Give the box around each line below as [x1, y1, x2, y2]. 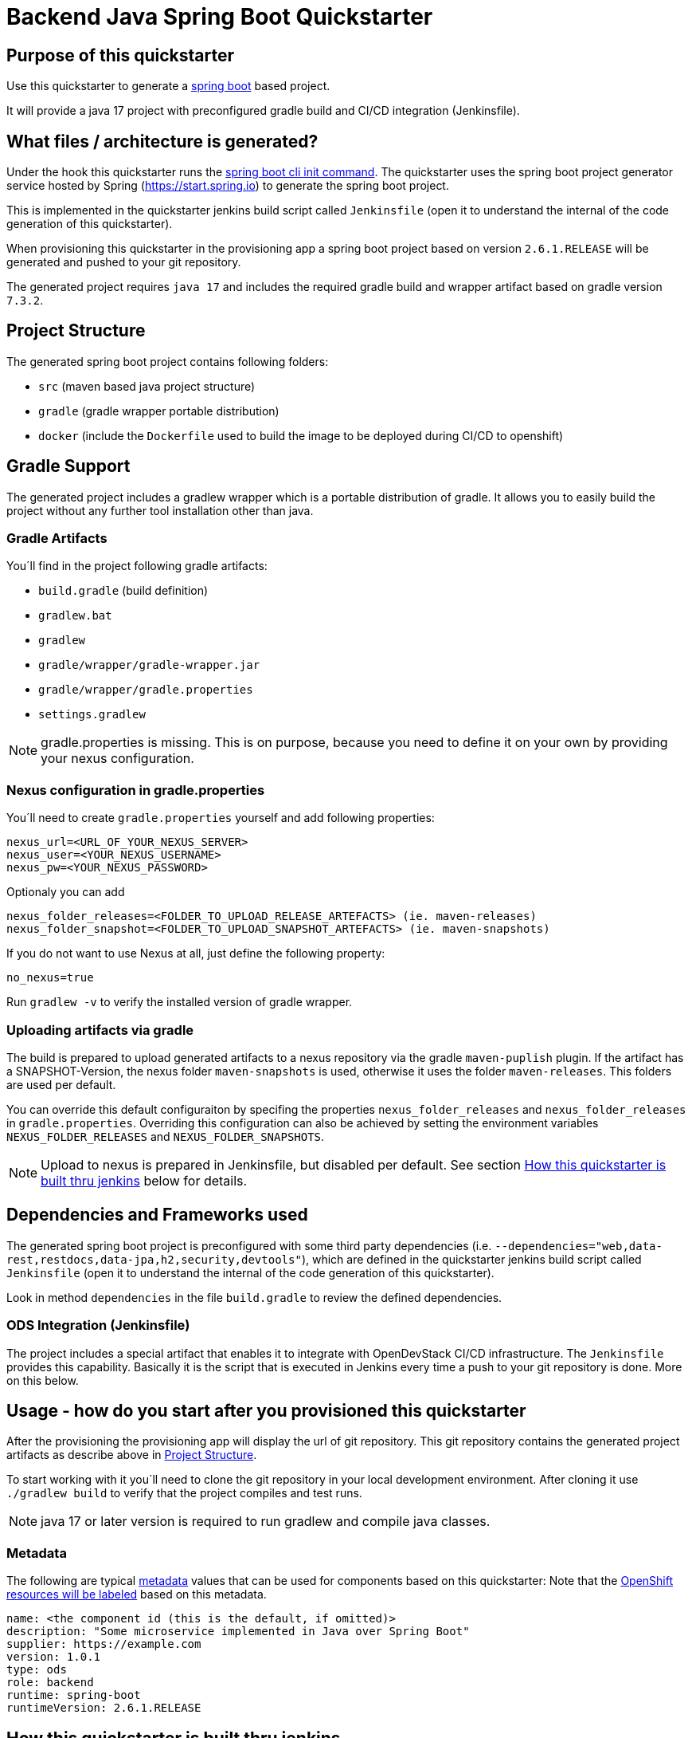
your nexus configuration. [41, 750, 194, 767]
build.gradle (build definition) [38, 584, 209, 598]
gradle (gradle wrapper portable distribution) [38, 403, 280, 418]
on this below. [6, 1373, 79, 1387]
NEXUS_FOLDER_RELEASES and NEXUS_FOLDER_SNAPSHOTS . [6, 1129, 325, 1143]
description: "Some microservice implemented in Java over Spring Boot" [6, 1625, 470, 1638]
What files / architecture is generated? [6, 131, 319, 151]
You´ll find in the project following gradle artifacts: [6, 559, 268, 573]
